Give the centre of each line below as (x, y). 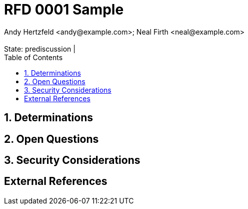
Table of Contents (33, 57)
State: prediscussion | (40, 49)
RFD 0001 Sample (64, 10)
